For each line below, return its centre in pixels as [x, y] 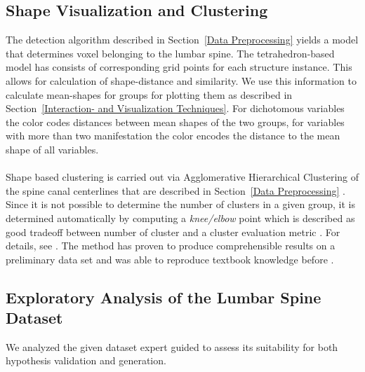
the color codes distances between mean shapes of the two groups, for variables [175, 122]
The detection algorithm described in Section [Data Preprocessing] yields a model [182, 40]
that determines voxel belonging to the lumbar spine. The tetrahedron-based [170, 53]
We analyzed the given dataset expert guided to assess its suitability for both [172, 346]
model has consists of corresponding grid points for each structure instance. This [179, 67]
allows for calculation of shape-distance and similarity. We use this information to [181, 80]
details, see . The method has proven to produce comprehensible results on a [171, 246]
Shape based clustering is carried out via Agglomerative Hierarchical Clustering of [182, 177]
